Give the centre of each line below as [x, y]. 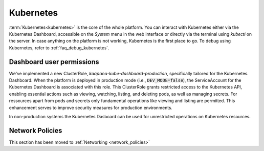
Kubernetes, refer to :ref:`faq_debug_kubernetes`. [59, 48]
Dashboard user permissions [54, 62]
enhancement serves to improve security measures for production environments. [91, 108]
